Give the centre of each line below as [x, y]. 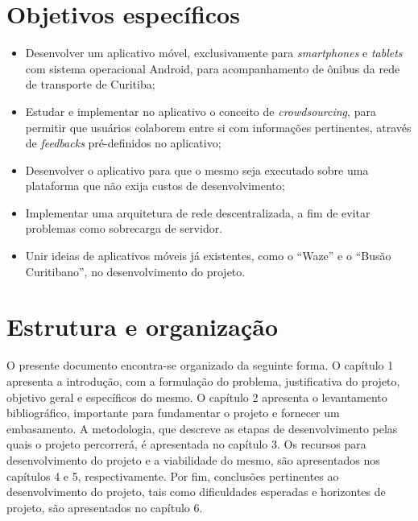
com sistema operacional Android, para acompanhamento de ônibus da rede [213, 68]
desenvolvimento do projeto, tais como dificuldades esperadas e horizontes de [196, 492]
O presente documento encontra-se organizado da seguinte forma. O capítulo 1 [200, 365]
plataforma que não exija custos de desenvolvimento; [155, 186]
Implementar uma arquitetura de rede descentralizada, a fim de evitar [198, 212]
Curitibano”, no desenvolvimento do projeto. [135, 271]
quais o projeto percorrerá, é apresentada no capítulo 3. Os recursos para [186, 444]
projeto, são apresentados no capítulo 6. [105, 507]
